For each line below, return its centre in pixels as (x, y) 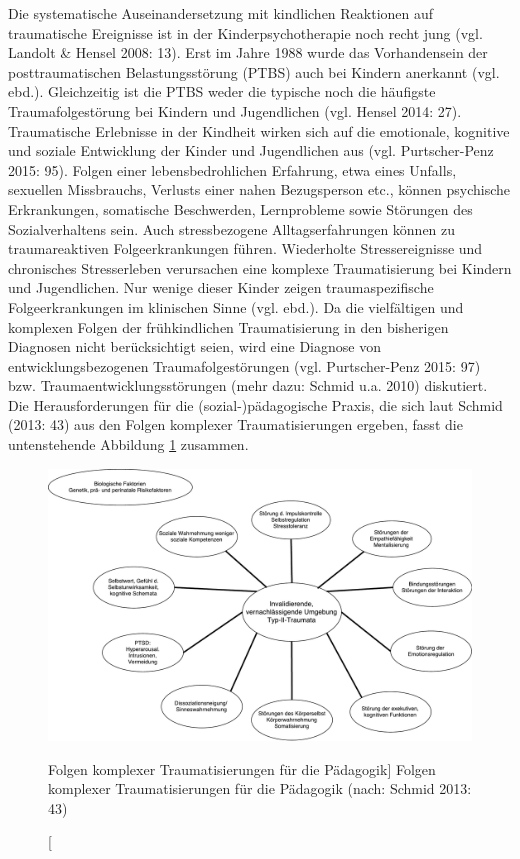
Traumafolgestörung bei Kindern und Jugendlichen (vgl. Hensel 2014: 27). (235, 110)
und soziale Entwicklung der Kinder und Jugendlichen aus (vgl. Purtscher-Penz (251, 150)
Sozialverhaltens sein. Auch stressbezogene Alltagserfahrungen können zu (232, 228)
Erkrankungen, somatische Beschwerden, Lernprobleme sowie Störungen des (240, 208)
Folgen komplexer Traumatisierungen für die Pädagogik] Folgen (242, 768)
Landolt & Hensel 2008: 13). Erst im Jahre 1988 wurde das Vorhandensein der (248, 52)
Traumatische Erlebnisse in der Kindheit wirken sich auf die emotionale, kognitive (259, 130)
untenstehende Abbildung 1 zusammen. (128, 444)
